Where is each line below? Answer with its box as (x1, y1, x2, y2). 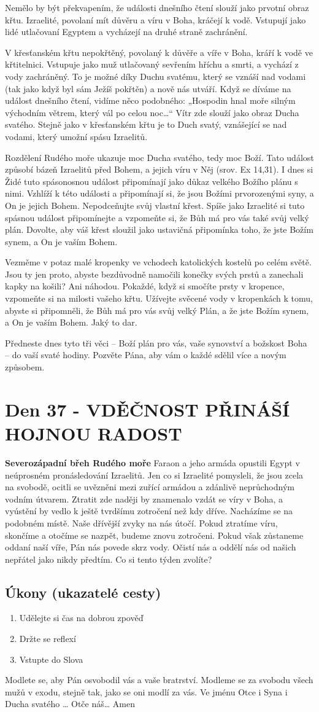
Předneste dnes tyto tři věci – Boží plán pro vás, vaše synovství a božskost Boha (5, 336, 307, 349)
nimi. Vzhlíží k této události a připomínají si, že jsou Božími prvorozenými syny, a (5, 187, 314, 200)
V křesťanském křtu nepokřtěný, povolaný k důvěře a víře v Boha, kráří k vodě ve (5, 45, 313, 58)
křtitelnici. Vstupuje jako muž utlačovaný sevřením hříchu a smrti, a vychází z (5, 58, 299, 71)
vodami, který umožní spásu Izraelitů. (5, 130, 148, 143)
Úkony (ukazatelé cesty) (5, 582, 161, 601)
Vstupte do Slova (19, 652, 83, 665)
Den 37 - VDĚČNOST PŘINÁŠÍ (5, 396, 290, 421)
